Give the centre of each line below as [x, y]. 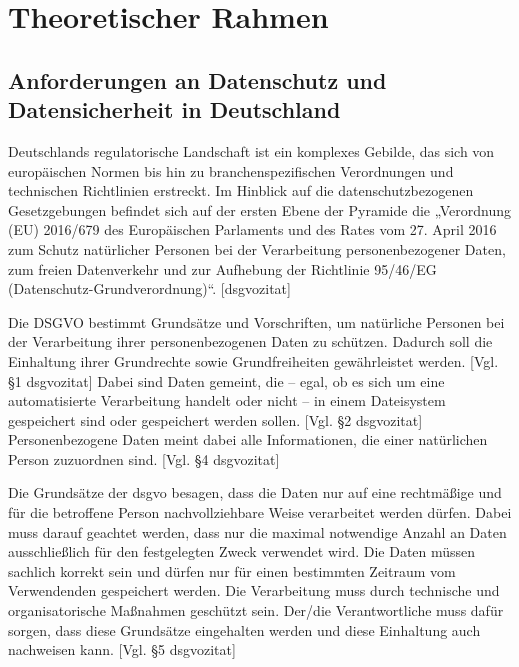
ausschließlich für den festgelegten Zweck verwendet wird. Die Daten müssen [242, 551]
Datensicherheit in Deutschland [174, 109]
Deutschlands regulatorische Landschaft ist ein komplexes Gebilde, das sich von [251, 150]
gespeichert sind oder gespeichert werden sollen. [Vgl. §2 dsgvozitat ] [215, 419]
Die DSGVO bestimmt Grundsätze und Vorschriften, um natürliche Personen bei [256, 321]
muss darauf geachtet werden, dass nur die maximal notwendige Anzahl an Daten [257, 531]
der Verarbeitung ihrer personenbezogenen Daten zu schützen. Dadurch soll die [250, 341]
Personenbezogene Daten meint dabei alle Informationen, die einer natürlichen [248, 439]
